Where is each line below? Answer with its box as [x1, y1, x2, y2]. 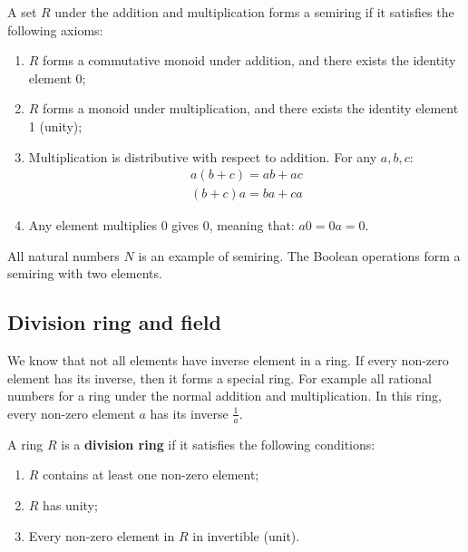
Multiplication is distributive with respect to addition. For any [28, 147, 377, 166]
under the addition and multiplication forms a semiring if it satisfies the [54, 3, 454, 21]
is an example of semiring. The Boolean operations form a [138, 246, 461, 265]
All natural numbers [7, 246, 120, 265]
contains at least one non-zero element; [43, 465, 259, 484]
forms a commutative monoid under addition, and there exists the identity [43, 51, 456, 70]
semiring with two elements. [7, 264, 162, 283]
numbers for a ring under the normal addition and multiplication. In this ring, [7, 386, 442, 405]
